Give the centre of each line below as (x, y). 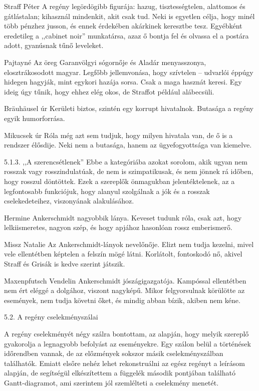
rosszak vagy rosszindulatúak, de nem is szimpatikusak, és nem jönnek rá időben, (129, 171)
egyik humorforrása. (35, 118)
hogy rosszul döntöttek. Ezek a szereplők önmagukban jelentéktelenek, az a (119, 181)
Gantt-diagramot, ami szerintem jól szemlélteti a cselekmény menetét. (111, 382)
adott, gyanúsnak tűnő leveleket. (54, 45)
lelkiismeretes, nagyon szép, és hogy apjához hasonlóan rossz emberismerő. (118, 227)
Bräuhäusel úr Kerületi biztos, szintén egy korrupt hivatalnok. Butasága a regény (129, 108)
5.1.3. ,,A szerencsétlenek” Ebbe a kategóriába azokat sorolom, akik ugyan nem (126, 161)
